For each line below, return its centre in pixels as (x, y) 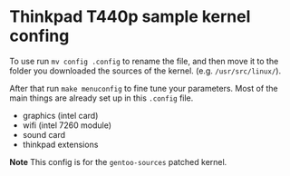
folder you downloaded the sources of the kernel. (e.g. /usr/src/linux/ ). (145, 71)
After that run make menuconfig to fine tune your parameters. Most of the (144, 88)
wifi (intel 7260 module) (67, 125)
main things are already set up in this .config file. (101, 98)
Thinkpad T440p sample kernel (130, 17)
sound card (44, 134)
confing (39, 36)
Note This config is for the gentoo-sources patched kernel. (118, 161)
